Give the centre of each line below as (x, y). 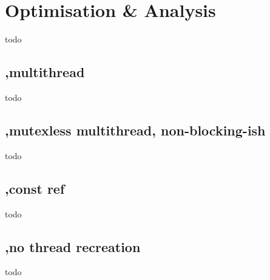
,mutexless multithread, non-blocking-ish (135, 130)
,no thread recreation (73, 246)
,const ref (35, 188)
